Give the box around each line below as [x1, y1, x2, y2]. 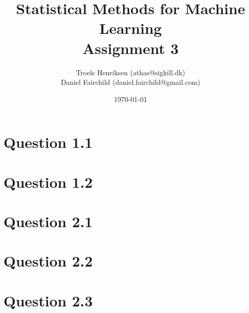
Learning [99, 18, 162, 38]
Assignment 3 [82, 37, 179, 58]
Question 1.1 [4, 132, 93, 152]
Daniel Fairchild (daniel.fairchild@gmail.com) [60, 77, 201, 87]
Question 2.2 [4, 250, 93, 271]
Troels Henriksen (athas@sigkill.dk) [76, 67, 185, 77]
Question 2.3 [4, 290, 93, 310]
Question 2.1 [4, 211, 93, 232]
